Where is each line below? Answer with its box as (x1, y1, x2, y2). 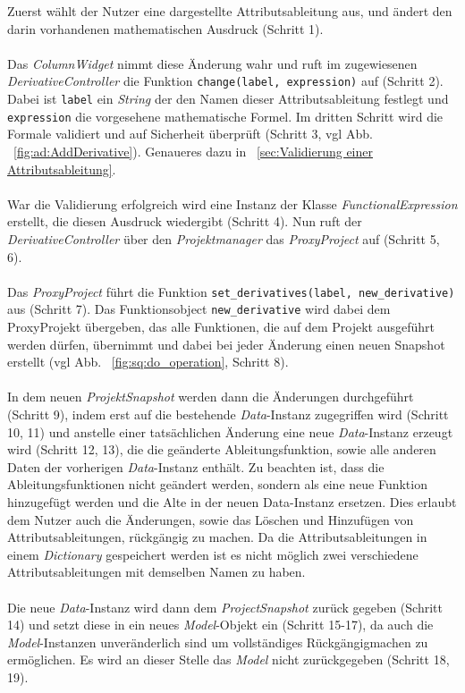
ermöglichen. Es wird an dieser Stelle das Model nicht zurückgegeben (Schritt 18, (7, 650, 450, 669)
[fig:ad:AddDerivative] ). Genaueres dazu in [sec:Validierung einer (13, 141, 373, 160)
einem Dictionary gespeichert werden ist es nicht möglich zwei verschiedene (7, 545, 418, 563)
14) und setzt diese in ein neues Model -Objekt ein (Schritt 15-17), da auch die (7, 615, 434, 634)
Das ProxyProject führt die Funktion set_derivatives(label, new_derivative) (7, 282, 455, 300)
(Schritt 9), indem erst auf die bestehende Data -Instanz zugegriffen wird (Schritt (7, 404, 449, 423)
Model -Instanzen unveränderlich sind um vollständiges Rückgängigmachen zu (7, 632, 428, 651)
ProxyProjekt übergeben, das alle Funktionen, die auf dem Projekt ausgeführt (7, 317, 435, 335)
